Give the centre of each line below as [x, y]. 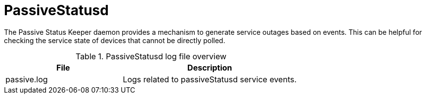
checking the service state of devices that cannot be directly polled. [115, 40]
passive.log [27, 79]
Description [210, 67]
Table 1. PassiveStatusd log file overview [151, 56]
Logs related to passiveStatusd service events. [210, 79]
